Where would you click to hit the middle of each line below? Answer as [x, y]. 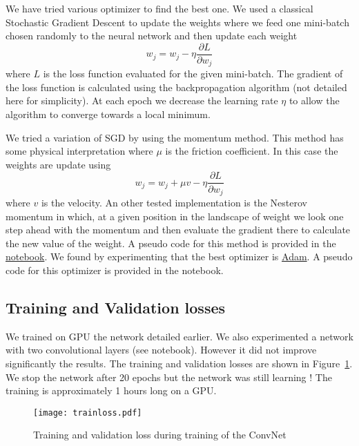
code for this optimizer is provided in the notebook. [115, 270]
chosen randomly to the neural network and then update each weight [152, 36]
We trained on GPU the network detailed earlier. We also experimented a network [179, 336]
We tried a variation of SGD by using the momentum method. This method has [175, 137]
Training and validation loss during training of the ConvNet [160, 435]
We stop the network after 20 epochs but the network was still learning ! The [169, 377]
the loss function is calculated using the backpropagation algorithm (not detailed [176, 87]
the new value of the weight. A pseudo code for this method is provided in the [171, 243]
